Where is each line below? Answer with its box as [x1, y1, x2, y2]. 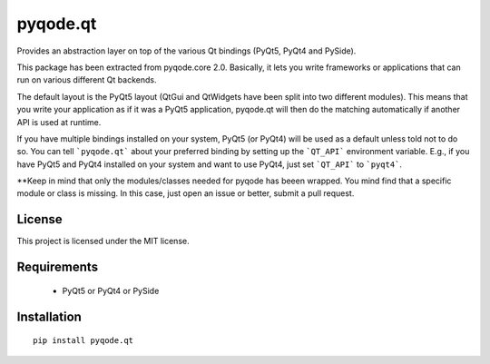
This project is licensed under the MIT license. [16, 236, 190, 247]
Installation [16, 309, 82, 324]
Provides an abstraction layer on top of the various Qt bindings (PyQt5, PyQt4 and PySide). [16, 45, 357, 56]
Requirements [16, 260, 99, 275]
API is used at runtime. [16, 116, 102, 127]
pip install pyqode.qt [33, 336, 134, 346]
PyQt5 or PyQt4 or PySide [62, 285, 160, 296]
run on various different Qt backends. [16, 74, 157, 85]
